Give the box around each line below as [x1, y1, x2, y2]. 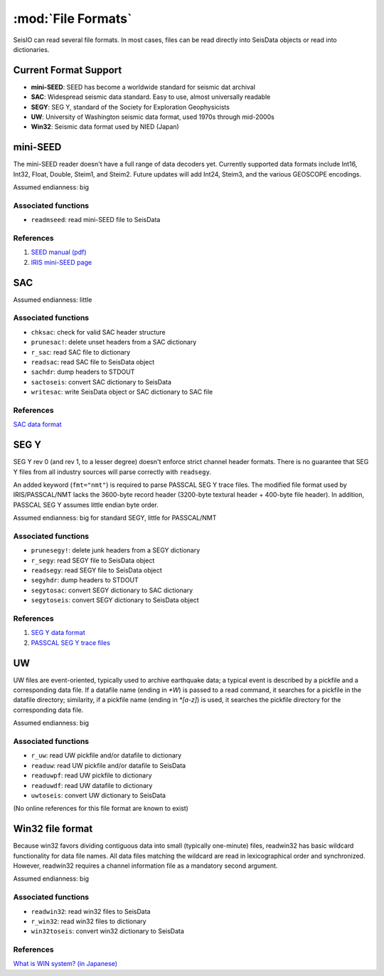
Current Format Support [13, 64, 122, 76]
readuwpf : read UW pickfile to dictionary [31, 771, 152, 780]
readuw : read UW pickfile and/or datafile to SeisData [31, 761, 186, 770]
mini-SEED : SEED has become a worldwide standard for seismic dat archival [31, 83, 256, 91]
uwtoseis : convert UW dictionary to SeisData [31, 791, 166, 799]
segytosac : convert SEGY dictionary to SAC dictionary [31, 586, 193, 594]
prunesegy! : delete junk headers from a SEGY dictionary [31, 546, 201, 555]
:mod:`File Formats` [13, 11, 132, 26]
